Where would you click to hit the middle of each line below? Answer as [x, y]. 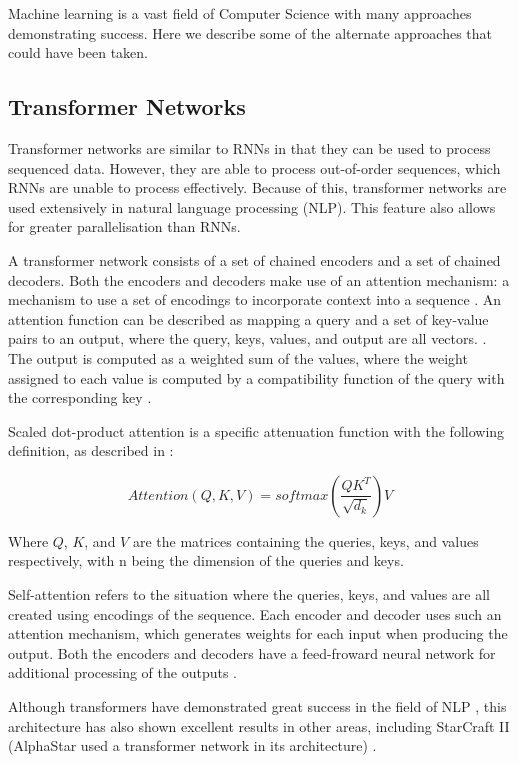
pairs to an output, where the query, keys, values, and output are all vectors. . [247, 338]
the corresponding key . [80, 397]
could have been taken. [78, 52]
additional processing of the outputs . [122, 672]
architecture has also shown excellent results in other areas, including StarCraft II [259, 725]
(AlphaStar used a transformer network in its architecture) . [192, 745]
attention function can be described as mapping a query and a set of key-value [248, 318]
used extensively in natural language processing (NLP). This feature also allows [252, 206]
